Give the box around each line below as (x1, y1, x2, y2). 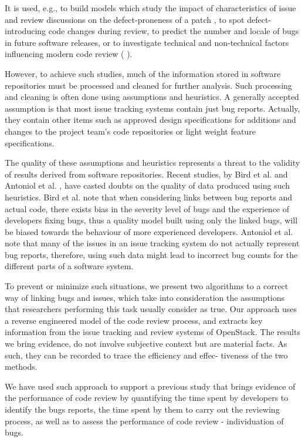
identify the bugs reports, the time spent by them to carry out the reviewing (5, 403, 280, 415)
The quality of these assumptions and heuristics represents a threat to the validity (5, 156, 300, 169)
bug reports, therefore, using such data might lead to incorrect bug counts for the (5, 248, 298, 260)
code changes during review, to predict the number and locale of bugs (48, 25, 299, 37)
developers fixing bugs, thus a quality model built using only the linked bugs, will (5, 214, 298, 226)
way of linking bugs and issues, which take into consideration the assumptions (5, 291, 285, 303)
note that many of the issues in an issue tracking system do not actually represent (5, 237, 300, 249)
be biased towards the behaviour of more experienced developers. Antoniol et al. (5, 225, 293, 237)
